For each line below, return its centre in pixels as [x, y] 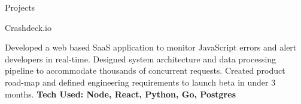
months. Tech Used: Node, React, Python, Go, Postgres [120, 94]
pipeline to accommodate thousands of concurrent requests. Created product [145, 70]
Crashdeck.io [28, 27]
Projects [20, 7]
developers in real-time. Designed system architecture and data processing [141, 59]
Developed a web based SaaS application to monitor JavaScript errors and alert [151, 47]
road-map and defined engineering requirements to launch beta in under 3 [140, 82]
